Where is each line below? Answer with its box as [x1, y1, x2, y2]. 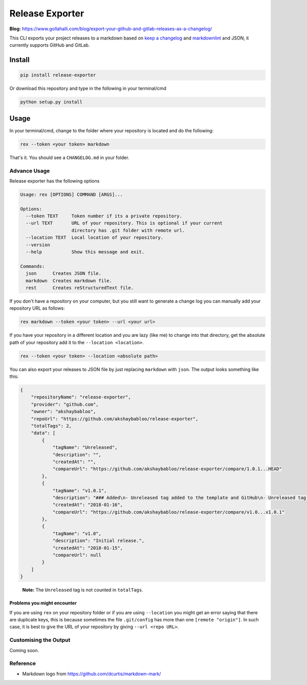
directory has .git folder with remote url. [71, 227, 185, 233]
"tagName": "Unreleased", [52, 445, 118, 451]
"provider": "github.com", [31, 401, 99, 407]
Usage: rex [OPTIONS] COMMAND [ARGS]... [20, 191, 123, 197]
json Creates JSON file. [26, 271, 102, 276]
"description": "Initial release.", [52, 538, 145, 543]
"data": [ [31, 430, 56, 436]
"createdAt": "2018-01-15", [52, 545, 123, 551]
